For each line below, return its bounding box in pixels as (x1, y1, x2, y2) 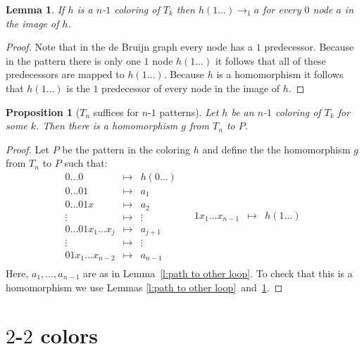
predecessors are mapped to (6, 67, 125, 82)
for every (263, 2, 301, 16)
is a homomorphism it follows (216, 67, 344, 82)
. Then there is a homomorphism (36, 118, 178, 133)
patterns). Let (159, 104, 219, 119)
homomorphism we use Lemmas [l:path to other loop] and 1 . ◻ (6, 279, 283, 294)
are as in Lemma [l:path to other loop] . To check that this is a (82, 266, 353, 280)
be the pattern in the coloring (62, 141, 191, 156)
